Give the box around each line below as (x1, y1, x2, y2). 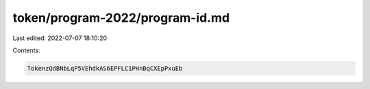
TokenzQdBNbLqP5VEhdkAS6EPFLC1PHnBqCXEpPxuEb (27, 65, 183, 72)
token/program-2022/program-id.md (12, 10, 230, 25)
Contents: (12, 46, 40, 54)
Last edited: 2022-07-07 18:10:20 (12, 34, 108, 42)
